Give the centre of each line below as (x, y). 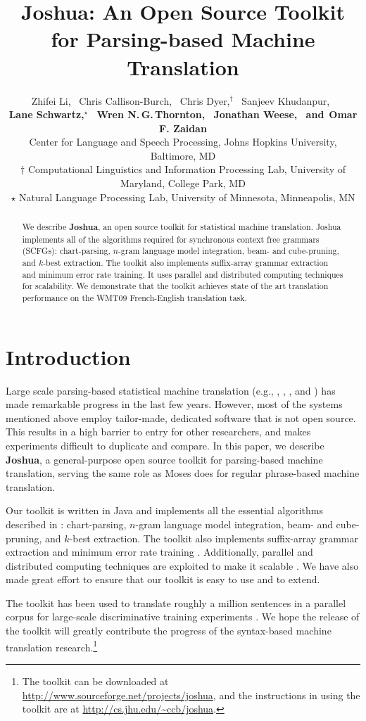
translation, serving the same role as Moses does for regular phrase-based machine (183, 473)
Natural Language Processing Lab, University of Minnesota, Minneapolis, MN (187, 197)
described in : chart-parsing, (66, 524)
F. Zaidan (183, 128)
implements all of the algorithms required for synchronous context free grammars (171, 239)
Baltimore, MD (183, 155)
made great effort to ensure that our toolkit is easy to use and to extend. (163, 579)
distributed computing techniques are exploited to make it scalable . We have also (182, 565)
